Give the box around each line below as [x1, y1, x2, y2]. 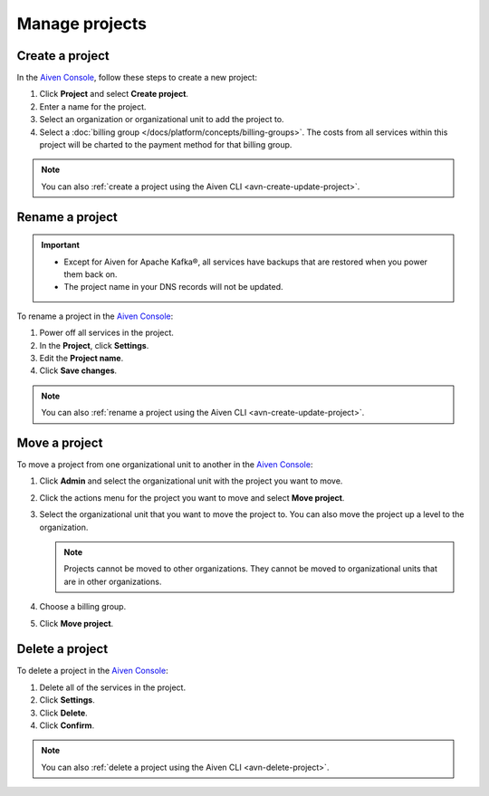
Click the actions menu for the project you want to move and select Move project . [39, 492, 345, 503]
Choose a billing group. [39, 601, 127, 612]
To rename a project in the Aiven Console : [16, 311, 174, 321]
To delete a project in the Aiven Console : [16, 666, 168, 676]
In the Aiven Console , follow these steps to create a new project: [16, 72, 258, 83]
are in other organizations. [63, 576, 162, 587]
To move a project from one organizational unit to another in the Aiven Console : [16, 459, 313, 470]
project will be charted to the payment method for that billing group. [39, 139, 292, 150]
